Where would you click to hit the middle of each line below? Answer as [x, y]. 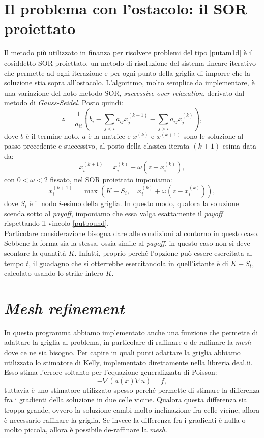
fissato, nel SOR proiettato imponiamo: [111, 179]
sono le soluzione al [213, 136]
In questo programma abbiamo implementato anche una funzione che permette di [131, 332]
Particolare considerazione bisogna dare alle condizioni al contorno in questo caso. [132, 233]
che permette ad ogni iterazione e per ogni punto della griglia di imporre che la [127, 72]
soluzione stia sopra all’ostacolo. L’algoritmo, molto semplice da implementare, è [129, 83]
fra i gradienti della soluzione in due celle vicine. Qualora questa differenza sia [126, 400]
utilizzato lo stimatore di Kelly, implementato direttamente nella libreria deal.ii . [128, 362]
